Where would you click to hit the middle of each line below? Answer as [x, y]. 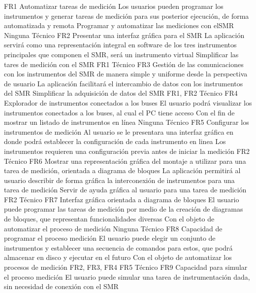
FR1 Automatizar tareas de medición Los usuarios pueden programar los [114, 6]
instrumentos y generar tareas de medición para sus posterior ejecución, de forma [127, 16]
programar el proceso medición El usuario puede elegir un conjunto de [110, 238]
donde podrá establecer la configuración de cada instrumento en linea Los [115, 141]
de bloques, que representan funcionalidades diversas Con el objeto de [109, 219]
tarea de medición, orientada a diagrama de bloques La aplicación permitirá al [122, 170]
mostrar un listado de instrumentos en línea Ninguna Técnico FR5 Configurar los [127, 122]
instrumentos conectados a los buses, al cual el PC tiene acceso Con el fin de [119, 112]
